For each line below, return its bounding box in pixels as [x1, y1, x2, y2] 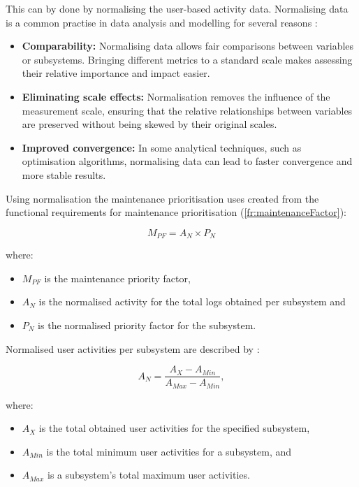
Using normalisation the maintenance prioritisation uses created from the [6, 191, 319, 205]
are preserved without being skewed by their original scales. [22, 117, 277, 131]
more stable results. [22, 167, 106, 182]
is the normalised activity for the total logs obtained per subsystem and [38, 294, 346, 309]
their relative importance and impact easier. [22, 66, 210, 80]
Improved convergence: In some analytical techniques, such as [22, 140, 302, 154]
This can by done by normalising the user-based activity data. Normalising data [6, 1, 349, 15]
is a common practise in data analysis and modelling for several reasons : [6, 15, 318, 29]
